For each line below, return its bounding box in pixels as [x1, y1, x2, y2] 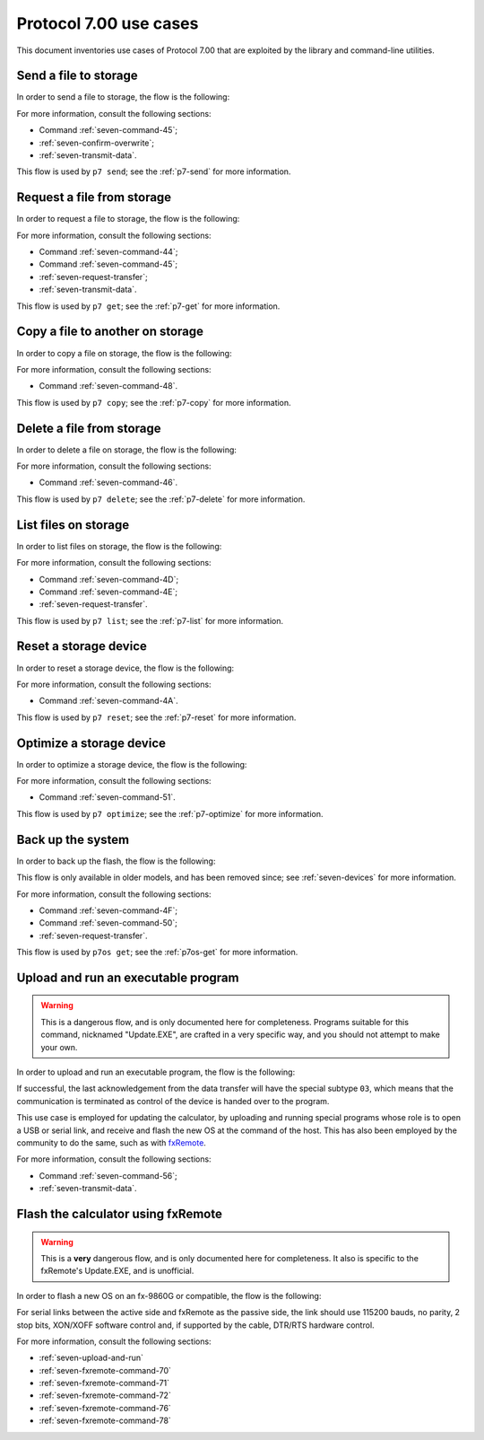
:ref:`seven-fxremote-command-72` [39, 1390, 172, 1400]
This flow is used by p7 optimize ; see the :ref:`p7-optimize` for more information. [16, 808, 324, 819]
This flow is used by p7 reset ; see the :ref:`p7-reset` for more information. [16, 712, 297, 723]
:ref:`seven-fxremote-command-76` [39, 1402, 172, 1413]
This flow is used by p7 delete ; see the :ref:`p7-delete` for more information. [16, 494, 306, 505]
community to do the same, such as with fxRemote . [16, 1137, 206, 1148]
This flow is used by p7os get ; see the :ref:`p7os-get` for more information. [16, 947, 298, 958]
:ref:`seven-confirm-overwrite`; [39, 137, 155, 148]
